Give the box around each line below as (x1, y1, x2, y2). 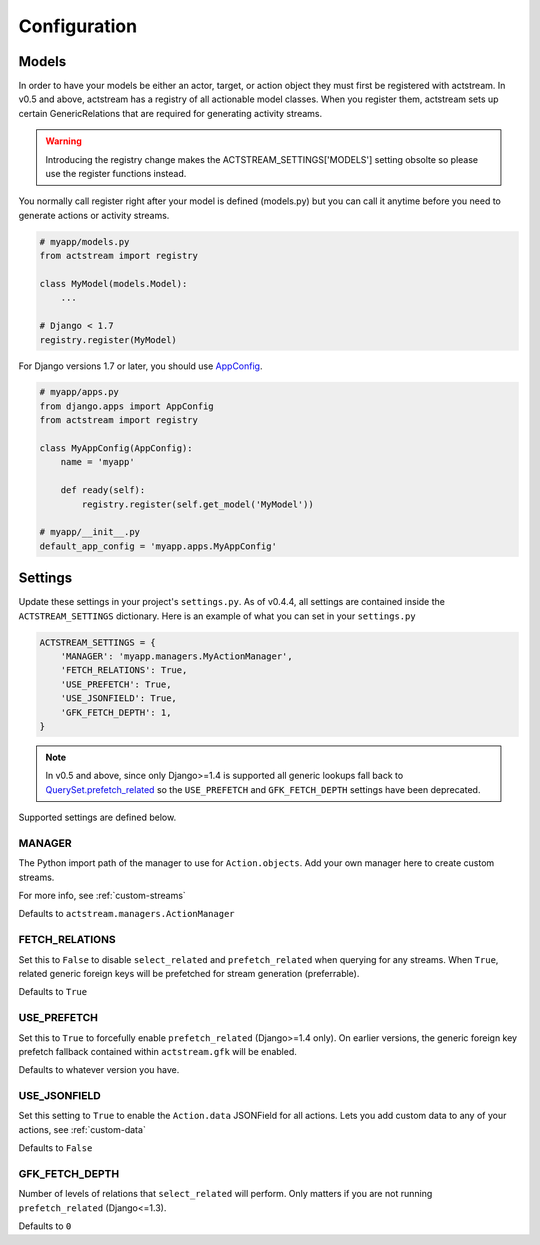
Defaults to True (18, 986, 88, 998)
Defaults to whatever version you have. (18, 1064, 180, 1076)
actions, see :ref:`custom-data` (18, 1123, 147, 1135)
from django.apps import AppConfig (39, 400, 214, 412)
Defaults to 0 (18, 1220, 72, 1232)
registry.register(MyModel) (39, 334, 177, 345)
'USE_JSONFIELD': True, (60, 693, 177, 704)
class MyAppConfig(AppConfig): (39, 443, 194, 454)
